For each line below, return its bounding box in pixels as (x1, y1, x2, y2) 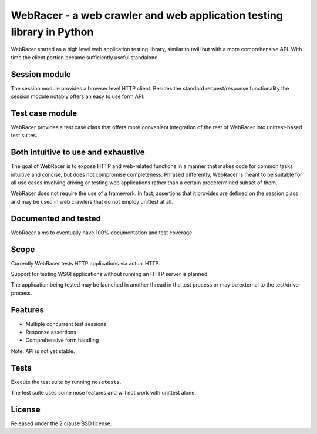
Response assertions (25, 329, 76, 336)
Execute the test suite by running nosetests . (11, 378, 122, 385)
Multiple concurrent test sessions (25, 320, 107, 327)
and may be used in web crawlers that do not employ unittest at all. (11, 198, 173, 205)
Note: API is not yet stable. (11, 347, 76, 355)
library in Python (11, 25, 94, 38)
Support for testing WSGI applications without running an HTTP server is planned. (11, 271, 210, 277)
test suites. (11, 132, 38, 139)
